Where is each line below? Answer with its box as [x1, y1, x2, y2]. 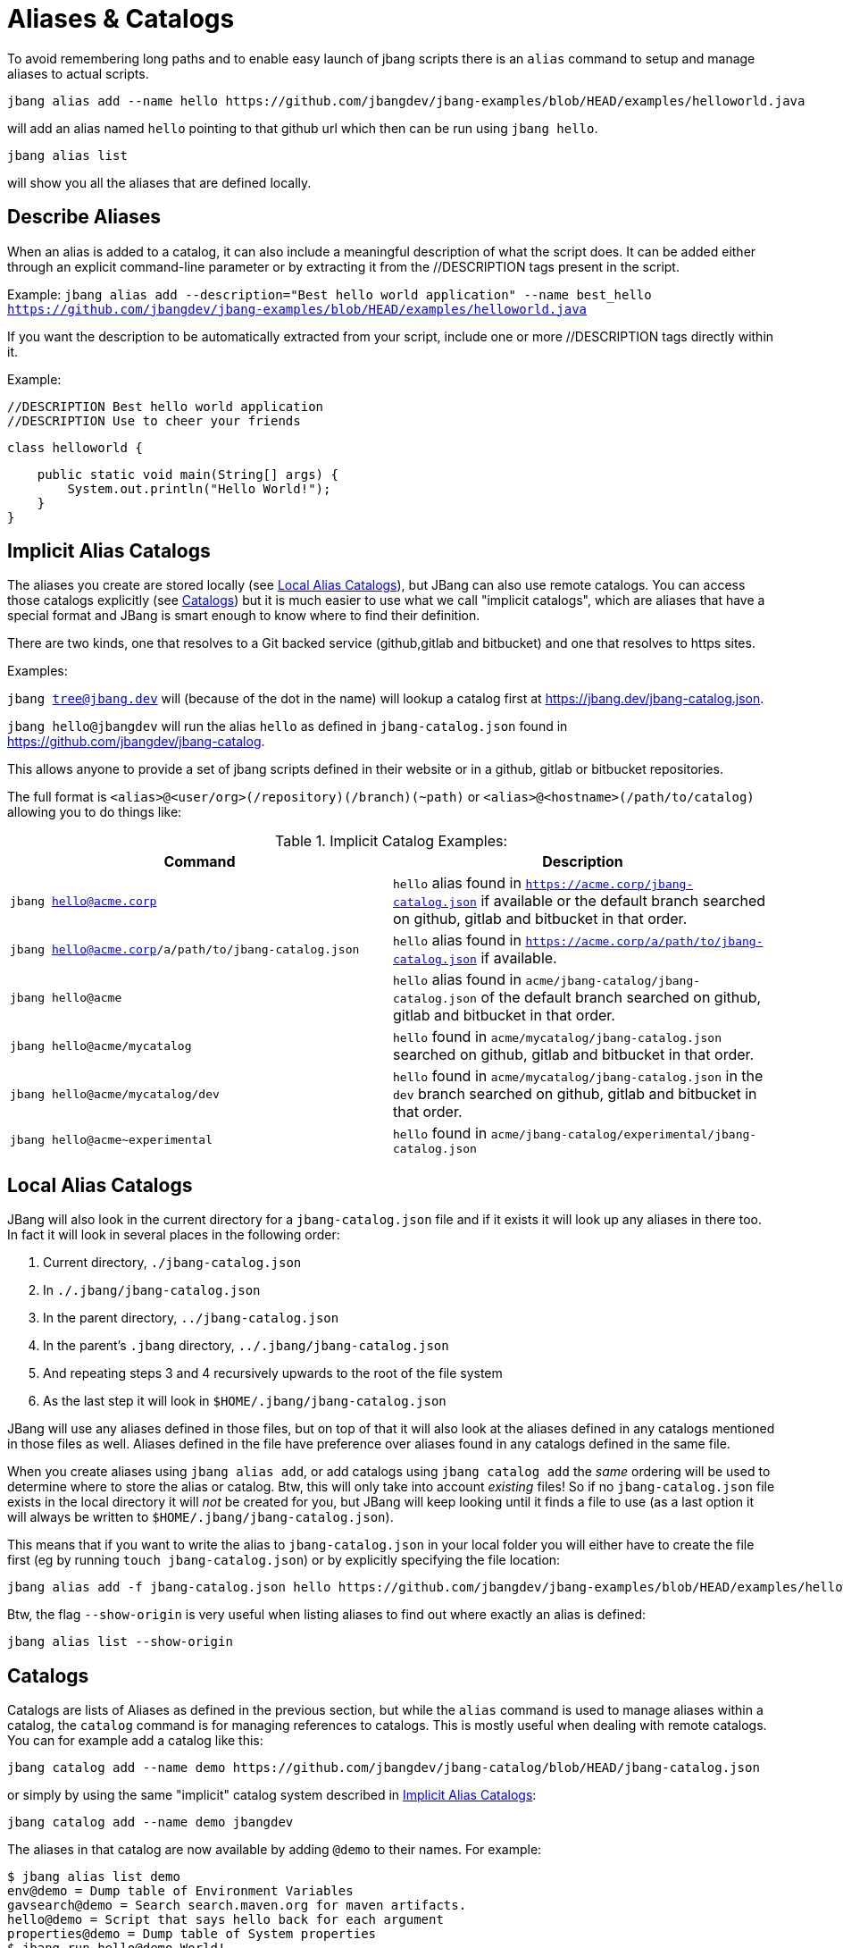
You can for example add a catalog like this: [7, 1733, 263, 1749]
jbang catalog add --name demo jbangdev [7, 1815, 294, 1830]
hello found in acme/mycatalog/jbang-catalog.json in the [393, 1067, 764, 1086]
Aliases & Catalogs [7, 4, 235, 34]
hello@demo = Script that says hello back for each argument [7, 1912, 444, 1927]
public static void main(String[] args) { [37, 466, 338, 482]
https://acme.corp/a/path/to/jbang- [525, 935, 764, 949]
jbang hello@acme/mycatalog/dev [10, 1087, 220, 1101]
